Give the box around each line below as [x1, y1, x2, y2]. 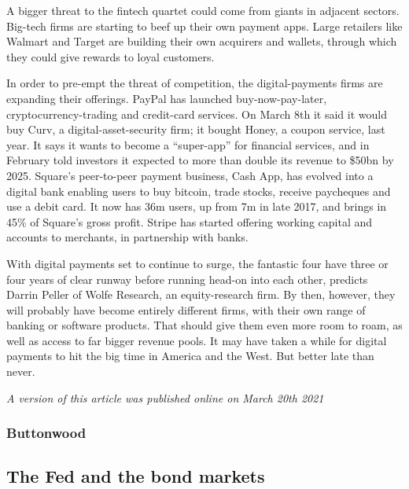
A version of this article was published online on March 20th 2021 [6, 389, 324, 406]
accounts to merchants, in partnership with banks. [6, 229, 249, 245]
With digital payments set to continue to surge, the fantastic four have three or [6, 255, 389, 271]
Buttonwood [6, 423, 87, 443]
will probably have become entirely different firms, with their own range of [6, 301, 366, 318]
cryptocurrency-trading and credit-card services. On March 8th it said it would [6, 105, 387, 122]
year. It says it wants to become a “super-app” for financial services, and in [6, 136, 370, 153]
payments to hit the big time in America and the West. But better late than [6, 347, 374, 364]
